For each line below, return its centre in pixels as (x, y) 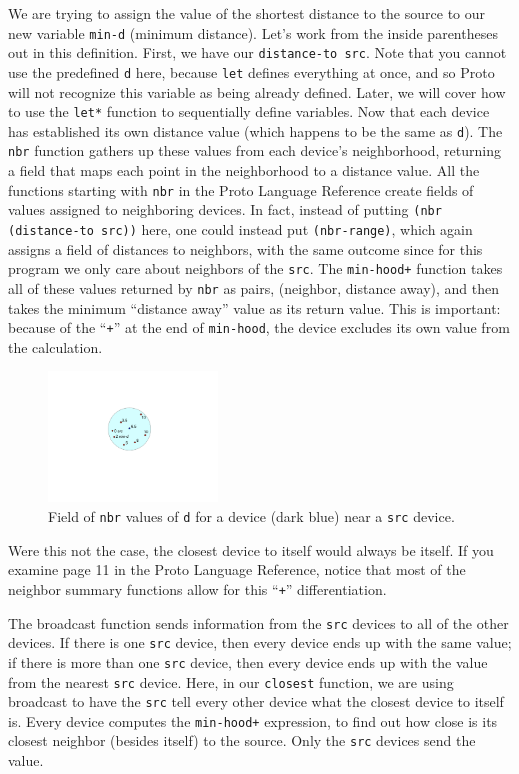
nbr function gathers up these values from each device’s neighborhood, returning (254, 150)
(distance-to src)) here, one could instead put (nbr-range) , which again (240, 229)
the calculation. (55, 346)
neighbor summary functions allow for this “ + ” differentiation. (197, 588)
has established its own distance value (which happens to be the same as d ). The (255, 130)
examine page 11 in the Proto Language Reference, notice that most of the (237, 569)
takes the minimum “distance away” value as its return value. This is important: (254, 307)
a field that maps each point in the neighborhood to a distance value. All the (244, 170)
